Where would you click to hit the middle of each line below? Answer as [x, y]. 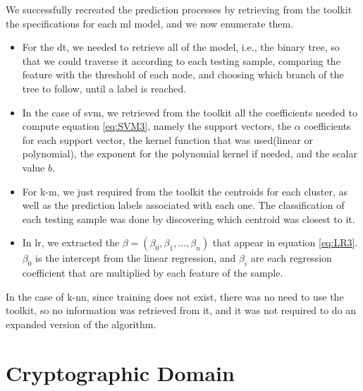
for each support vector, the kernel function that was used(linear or [168, 139]
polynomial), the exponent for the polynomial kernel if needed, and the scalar [190, 154]
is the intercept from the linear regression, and [136, 258]
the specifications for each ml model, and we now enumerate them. [150, 23]
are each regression [291, 258]
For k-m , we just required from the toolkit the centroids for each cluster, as [185, 191]
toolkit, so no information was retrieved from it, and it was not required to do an [181, 310]
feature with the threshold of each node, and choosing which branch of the [183, 74]
